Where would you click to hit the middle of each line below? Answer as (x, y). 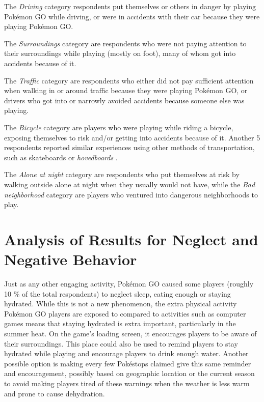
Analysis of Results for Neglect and (131, 239)
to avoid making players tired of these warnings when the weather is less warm (127, 383)
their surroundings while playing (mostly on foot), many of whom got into (120, 53)
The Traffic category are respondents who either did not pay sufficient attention (129, 80)
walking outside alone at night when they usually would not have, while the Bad (130, 184)
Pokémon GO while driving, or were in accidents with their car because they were (132, 16)
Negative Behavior (71, 259)
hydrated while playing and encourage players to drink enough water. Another (126, 353)
